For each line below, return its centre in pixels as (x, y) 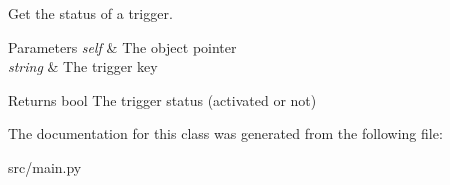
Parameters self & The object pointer (122, 46)
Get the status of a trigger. (90, 13)
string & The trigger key (83, 66)
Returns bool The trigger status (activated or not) (162, 99)
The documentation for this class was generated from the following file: (225, 133)
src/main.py (45, 166)
